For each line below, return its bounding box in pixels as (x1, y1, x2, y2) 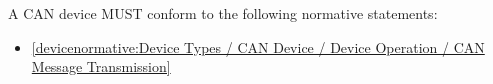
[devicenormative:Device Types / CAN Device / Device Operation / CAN (31, 36, 485, 57)
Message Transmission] (31, 56, 171, 77)
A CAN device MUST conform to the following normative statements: (8, 3, 438, 23)
